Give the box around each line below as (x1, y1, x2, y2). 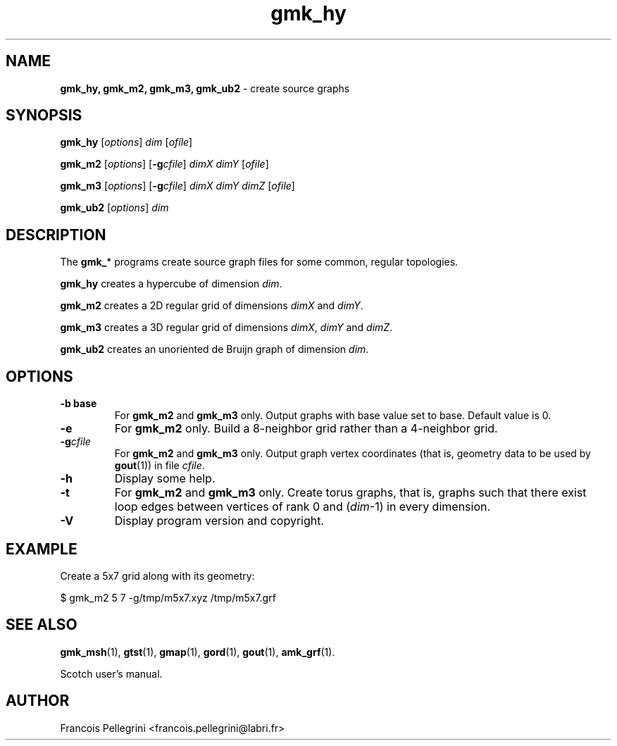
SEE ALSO (6, 616, 77, 634)
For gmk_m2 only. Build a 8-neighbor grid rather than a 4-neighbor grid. (114, 421, 498, 436)
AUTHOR (6, 692, 70, 710)
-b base (60, 397, 97, 410)
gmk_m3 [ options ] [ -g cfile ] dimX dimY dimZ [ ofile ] (60, 180, 295, 192)
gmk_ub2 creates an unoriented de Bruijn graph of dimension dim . (60, 343, 369, 356)
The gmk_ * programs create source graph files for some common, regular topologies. (60, 256, 459, 268)
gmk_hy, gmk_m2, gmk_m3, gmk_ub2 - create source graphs (60, 82, 350, 94)
